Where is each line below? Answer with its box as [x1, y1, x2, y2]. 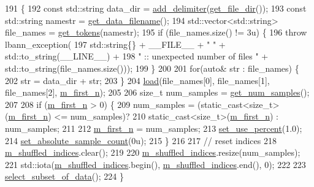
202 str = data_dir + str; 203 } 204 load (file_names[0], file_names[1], [5, 74, 270, 86]
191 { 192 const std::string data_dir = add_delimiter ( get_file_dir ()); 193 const [5, 2, 307, 14]
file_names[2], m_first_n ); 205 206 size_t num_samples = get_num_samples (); [5, 86, 310, 99]
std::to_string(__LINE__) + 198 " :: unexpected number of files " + [5, 50, 269, 63]
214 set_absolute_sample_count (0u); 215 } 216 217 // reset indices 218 [5, 134, 277, 147]
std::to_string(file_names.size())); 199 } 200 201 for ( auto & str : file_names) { [5, 61, 299, 74]
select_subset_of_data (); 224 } [5, 170, 124, 183]
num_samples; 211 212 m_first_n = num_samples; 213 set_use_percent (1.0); [5, 121, 302, 134]
